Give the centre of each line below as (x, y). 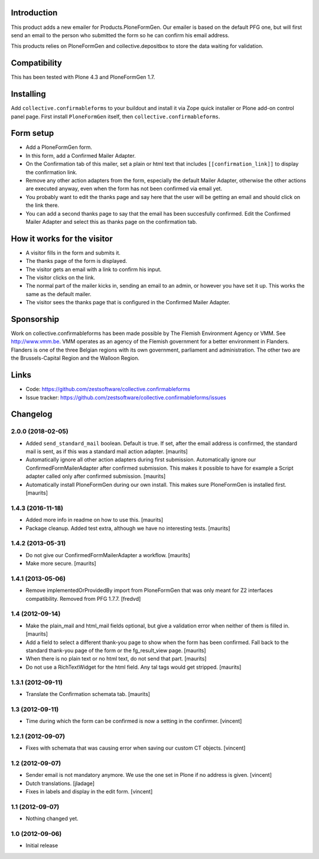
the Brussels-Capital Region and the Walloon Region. (75, 358)
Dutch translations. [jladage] (60, 783)
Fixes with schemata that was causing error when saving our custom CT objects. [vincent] (136, 748)
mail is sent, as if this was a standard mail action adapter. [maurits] (107, 451)
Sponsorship (35, 319)
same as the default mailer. (58, 294)
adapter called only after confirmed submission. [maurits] (96, 476)
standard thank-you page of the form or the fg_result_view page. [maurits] (116, 650)
